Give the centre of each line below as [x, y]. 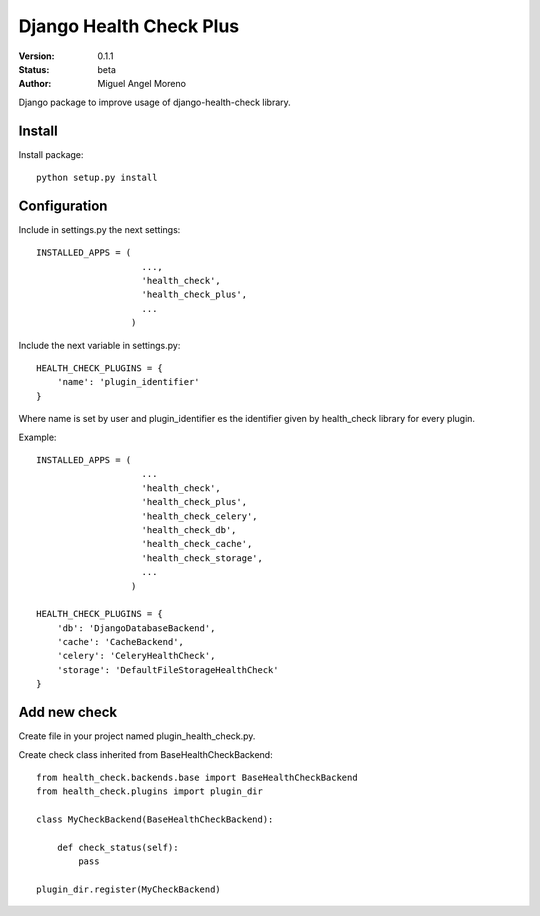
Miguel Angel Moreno [142, 84]
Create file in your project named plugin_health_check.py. [137, 736]
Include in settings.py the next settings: [99, 229]
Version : [36, 56]
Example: [37, 437]
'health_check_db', [189, 529]
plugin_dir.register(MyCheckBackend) [129, 889]
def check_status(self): [117, 847]
